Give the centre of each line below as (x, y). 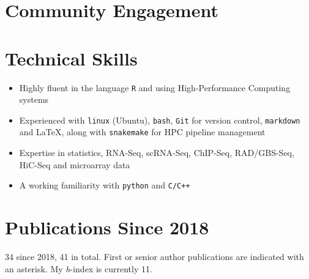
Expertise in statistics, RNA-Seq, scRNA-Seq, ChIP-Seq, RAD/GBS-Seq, (157, 153)
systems (34, 99)
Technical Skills (71, 58)
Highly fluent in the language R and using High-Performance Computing (155, 87)
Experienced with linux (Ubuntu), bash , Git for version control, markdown (160, 120)
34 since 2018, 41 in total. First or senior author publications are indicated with (154, 257)
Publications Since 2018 (107, 227)
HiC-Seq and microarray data (75, 164)
